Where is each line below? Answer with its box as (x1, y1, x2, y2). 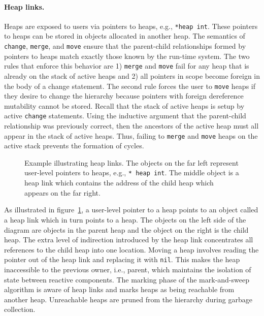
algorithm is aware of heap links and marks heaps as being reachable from (4, 284, 235, 295)
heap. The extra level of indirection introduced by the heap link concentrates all (4, 234, 253, 245)
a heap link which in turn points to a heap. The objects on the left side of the (4, 214, 246, 225)
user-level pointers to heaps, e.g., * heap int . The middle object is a (24, 167, 239, 178)
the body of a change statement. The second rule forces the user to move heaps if (4, 80, 255, 91)
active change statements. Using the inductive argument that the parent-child (4, 110, 246, 121)
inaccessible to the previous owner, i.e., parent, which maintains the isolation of (4, 264, 251, 274)
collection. (4, 304, 36, 314)
